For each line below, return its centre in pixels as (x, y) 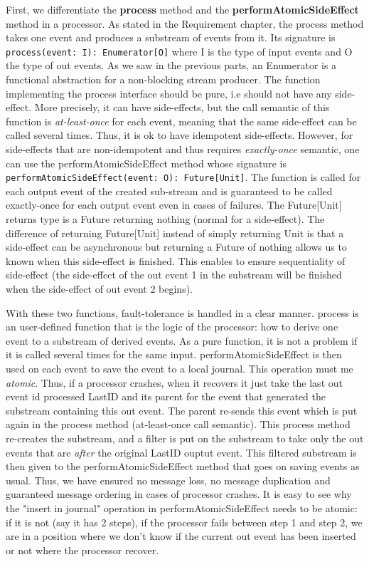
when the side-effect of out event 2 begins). (100, 288)
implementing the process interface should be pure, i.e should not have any (169, 93)
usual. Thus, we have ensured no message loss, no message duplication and (168, 480)
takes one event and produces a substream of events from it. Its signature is (171, 37)
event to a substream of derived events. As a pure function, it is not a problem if (182, 340)
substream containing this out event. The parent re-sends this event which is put (182, 410)
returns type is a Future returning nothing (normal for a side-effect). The (165, 219)
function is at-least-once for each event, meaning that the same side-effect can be (181, 121)
